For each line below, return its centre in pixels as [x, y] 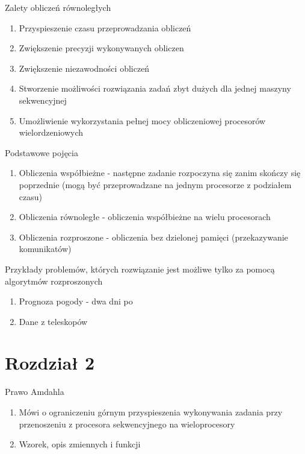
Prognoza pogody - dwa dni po [76, 301]
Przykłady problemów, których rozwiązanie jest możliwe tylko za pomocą [140, 269]
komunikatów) [45, 249]
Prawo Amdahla [35, 392]
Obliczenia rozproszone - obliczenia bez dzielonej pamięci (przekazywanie [153, 237]
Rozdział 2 [50, 363]
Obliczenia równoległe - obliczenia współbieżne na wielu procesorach [145, 217]
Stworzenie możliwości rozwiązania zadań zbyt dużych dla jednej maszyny [155, 88]
